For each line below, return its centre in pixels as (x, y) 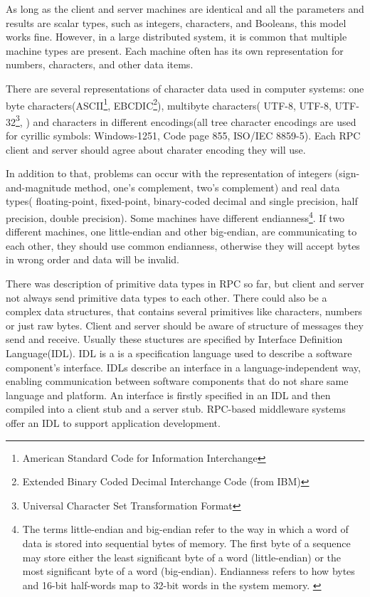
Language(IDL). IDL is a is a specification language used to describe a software (179, 353)
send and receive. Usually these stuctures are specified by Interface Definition (174, 339)
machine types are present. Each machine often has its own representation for (175, 50)
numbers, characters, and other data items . (100, 64)
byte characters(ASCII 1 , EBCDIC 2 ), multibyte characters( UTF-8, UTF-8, (169, 104)
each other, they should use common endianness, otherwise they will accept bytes (183, 245)
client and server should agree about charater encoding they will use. (156, 149)
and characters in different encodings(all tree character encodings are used (195, 121)
